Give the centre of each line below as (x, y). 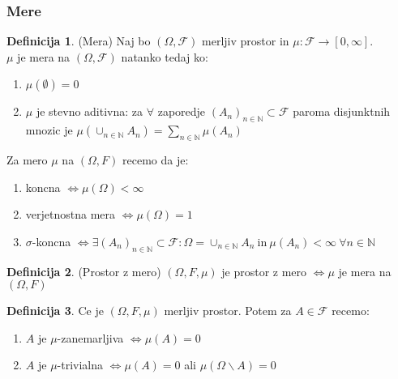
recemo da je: (156, 160)
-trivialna (80, 365)
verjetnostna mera (71, 214)
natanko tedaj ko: (165, 56)
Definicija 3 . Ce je (55, 311)
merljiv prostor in (246, 41)
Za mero (27, 160)
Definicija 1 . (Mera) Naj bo (79, 41)
